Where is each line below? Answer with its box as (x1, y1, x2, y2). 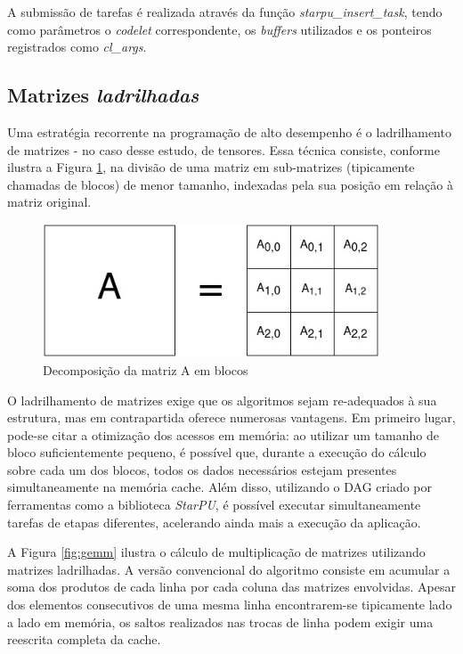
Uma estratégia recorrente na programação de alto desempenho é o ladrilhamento (7, 122, 451, 141)
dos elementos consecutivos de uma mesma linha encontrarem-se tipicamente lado (7, 595, 452, 614)
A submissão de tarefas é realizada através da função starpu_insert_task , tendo (7, 3, 443, 20)
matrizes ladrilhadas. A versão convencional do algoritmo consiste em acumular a (7, 560, 451, 578)
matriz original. (7, 192, 92, 211)
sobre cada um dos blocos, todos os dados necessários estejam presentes (7, 460, 397, 478)
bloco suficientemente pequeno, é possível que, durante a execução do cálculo (7, 443, 426, 462)
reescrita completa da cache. (7, 630, 161, 649)
